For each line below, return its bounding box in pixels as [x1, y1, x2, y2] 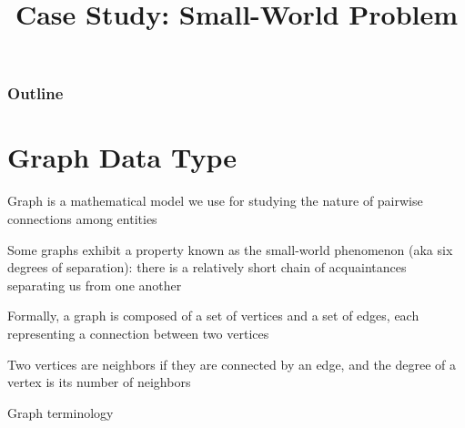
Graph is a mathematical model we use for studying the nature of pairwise [7, 191, 423, 210]
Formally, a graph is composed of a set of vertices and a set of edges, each [7, 306, 420, 325]
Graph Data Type [7, 138, 238, 176]
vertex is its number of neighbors [7, 372, 191, 392]
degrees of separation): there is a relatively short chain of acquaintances [7, 258, 407, 277]
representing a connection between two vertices [7, 323, 269, 342]
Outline [7, 82, 64, 105]
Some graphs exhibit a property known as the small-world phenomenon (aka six [7, 239, 453, 259]
